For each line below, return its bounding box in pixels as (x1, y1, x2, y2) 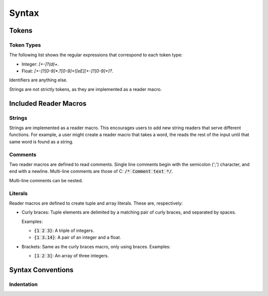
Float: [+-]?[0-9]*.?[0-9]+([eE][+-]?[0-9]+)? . (21, 68, 114, 74)
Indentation (9, 281, 38, 288)
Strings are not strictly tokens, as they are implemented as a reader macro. (9, 86, 162, 92)
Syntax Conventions (9, 266, 74, 274)
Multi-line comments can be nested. (9, 177, 83, 183)
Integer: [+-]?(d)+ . (21, 61, 59, 67)
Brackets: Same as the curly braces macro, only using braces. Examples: (21, 243, 171, 249)
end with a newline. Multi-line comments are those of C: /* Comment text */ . (9, 168, 173, 174)
